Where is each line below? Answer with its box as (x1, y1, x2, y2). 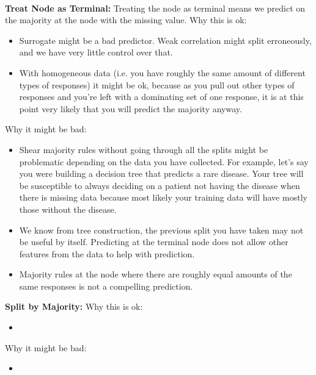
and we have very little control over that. (19, 46, 173, 59)
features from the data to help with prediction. (19, 247, 195, 260)
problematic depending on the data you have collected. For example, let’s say (19, 155, 309, 168)
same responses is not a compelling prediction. (19, 279, 193, 292)
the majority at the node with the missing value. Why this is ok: (5, 13, 247, 26)
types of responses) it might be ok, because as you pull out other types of (19, 78, 295, 91)
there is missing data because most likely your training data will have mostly (19, 191, 307, 204)
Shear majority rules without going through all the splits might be (19, 143, 268, 155)
